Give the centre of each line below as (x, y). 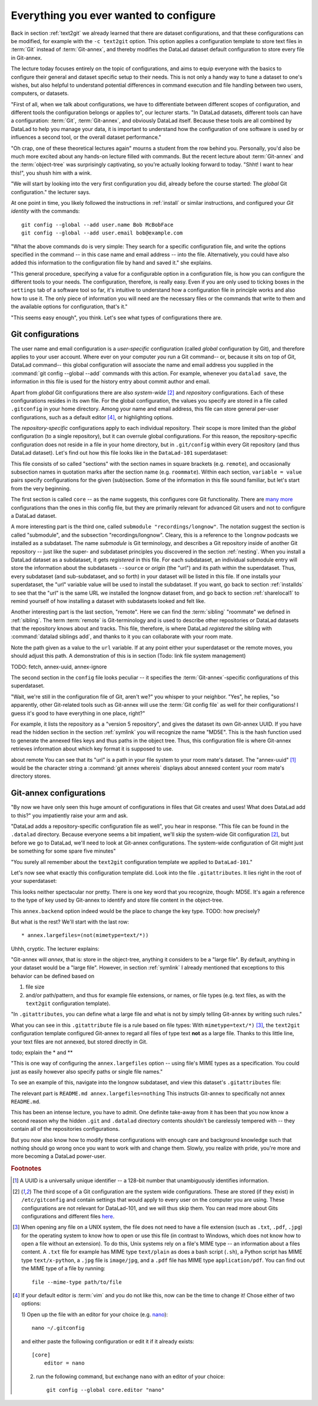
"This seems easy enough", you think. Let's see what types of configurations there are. (117, 317)
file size (35, 987)
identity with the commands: (45, 211)
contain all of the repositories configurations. (65, 1129)
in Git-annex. (26, 58)
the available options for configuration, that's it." (69, 306)
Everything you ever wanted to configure (113, 15)
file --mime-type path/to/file (77, 1282)
